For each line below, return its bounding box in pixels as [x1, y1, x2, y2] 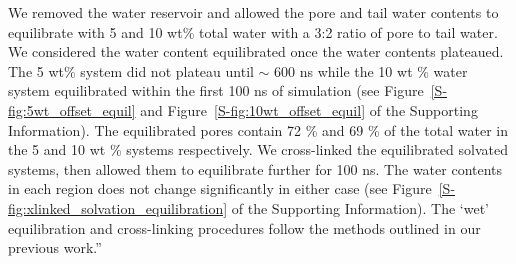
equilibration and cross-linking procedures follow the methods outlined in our [8, 217, 481, 238]
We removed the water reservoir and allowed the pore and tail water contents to [8, 2, 499, 22]
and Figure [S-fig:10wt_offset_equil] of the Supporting [140, 99, 478, 120]
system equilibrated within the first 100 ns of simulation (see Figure [8, 80, 424, 101]
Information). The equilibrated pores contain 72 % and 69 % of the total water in [8, 119, 508, 140]
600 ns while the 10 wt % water [274, 60, 468, 81]
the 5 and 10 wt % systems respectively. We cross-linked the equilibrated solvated [8, 139, 508, 160]
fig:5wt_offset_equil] [8, 99, 136, 120]
